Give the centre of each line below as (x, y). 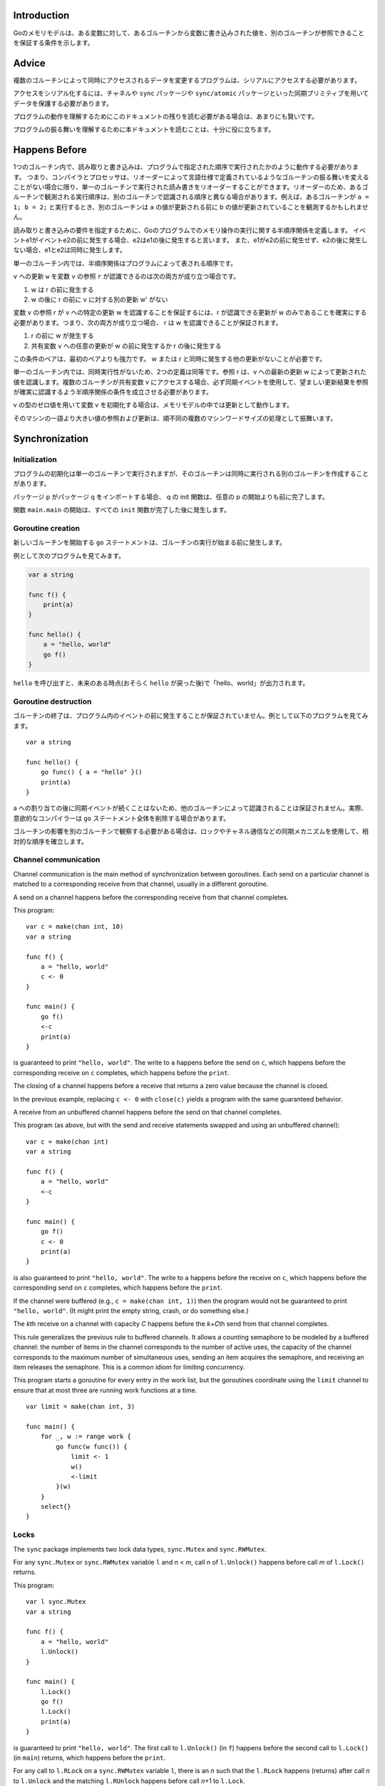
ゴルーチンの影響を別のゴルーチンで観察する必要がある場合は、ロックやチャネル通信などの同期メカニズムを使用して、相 (191, 832)
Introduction (41, 15)
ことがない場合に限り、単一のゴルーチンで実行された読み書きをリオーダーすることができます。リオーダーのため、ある (188, 187)
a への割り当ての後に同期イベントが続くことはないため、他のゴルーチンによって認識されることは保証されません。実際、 (190, 808)
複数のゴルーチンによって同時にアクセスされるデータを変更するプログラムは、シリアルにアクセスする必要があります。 (187, 80)
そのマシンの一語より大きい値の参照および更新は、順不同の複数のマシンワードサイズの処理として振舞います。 (175, 418)
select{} (56, 1507)
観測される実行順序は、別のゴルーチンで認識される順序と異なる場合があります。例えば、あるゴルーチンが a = (206, 197)
